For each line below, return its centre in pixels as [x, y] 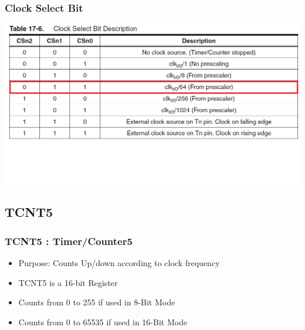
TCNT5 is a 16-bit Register [68, 282]
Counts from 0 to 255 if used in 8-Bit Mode [97, 302]
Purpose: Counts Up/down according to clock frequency [119, 262]
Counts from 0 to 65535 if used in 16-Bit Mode [103, 322]
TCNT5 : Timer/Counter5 [69, 241]
